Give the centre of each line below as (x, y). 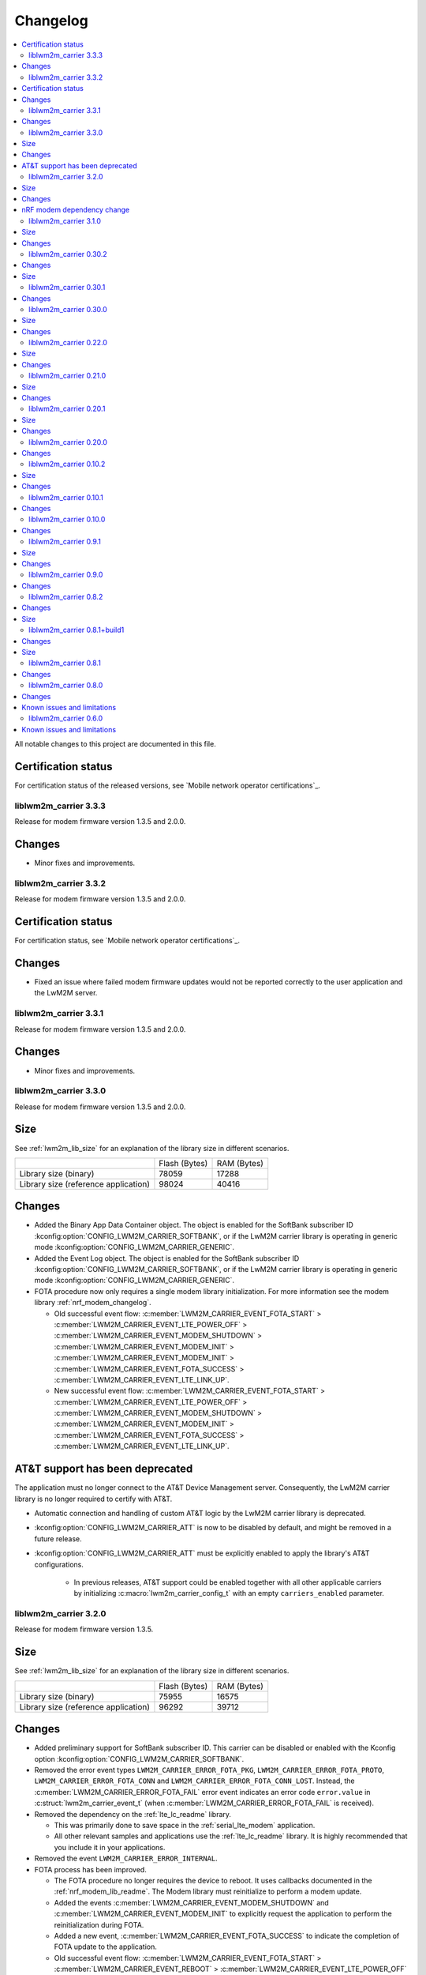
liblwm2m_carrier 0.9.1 (65, 542)
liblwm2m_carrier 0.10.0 (67, 519)
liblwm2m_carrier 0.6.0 (66, 718)
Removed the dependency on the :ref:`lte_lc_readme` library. (133, 1814)
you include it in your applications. (110, 1847)
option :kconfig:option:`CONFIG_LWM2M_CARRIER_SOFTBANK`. (139, 1759)
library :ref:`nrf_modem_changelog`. (93, 1303)
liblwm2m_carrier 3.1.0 (65, 220)
